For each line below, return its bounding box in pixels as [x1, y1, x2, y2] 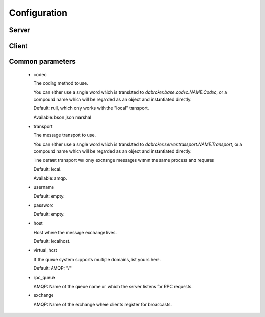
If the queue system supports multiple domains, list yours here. [33, 256, 161, 262]
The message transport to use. [33, 132, 96, 138]
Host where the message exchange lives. [33, 229, 117, 235]
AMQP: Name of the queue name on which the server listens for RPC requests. [33, 283, 193, 289]
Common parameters [9, 57, 76, 66]
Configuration [9, 7, 68, 18]
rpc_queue [33, 274, 55, 280]
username [33, 184, 54, 190]
